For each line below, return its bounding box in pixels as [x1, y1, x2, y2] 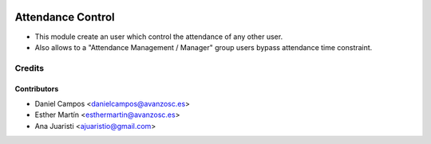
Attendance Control [14, 10, 115, 24]
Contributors [14, 84, 59, 94]
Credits [14, 62, 44, 73]
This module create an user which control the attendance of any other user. [34, 32, 283, 41]
